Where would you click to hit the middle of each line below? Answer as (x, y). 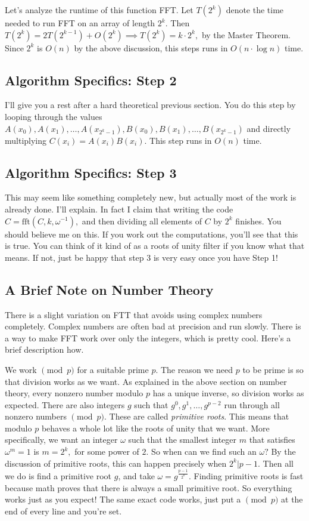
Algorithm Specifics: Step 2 (91, 80)
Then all (278, 463)
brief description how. (44, 349)
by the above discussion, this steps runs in (151, 47)
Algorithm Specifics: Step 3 (91, 172)
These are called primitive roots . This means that (199, 416)
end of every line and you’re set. (63, 511)
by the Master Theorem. (246, 34)
